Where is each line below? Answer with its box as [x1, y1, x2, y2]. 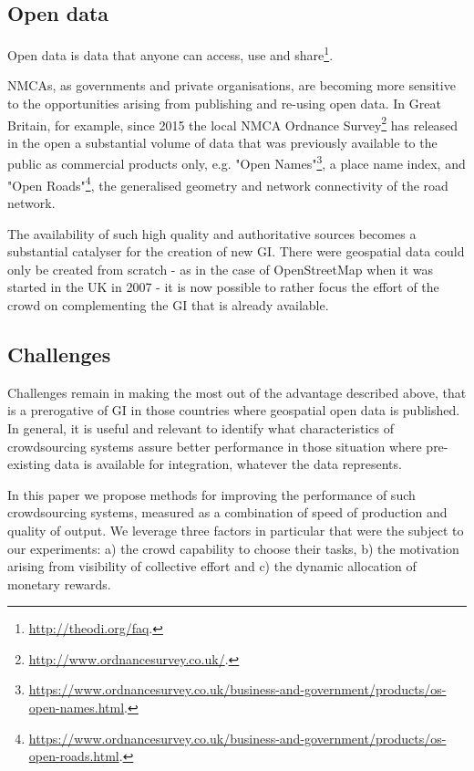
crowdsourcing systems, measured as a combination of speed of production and [7, 503, 448, 522]
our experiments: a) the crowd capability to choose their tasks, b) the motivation [7, 538, 459, 557]
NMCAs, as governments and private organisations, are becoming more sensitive [7, 76, 456, 95]
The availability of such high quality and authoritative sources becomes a [7, 224, 417, 243]
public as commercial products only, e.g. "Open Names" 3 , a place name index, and [7, 151, 466, 173]
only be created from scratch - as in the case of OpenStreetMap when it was [7, 259, 434, 278]
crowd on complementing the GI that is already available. [7, 295, 329, 314]
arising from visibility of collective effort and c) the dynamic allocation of [7, 557, 417, 576]
